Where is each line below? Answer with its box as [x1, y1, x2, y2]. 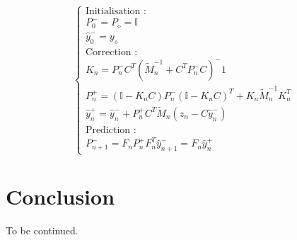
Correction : [85, 47, 138, 57]
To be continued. [6, 222, 78, 237]
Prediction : [85, 125, 136, 135]
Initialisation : [85, 6, 146, 17]
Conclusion [6, 181, 115, 210]
